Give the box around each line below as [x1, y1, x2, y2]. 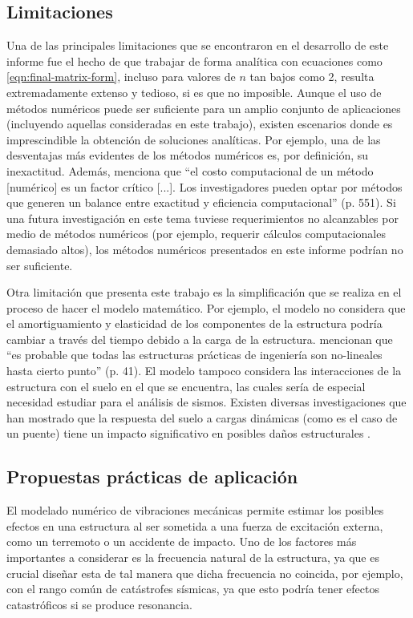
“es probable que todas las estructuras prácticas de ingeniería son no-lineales [6, 346, 383, 363]
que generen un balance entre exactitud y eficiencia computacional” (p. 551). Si [6, 194, 396, 211]
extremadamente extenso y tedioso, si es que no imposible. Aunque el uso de [6, 83, 382, 100]
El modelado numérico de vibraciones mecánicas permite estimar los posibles [6, 502, 384, 519]
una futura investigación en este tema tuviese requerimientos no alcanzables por [6, 209, 399, 226]
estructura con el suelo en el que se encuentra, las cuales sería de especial [6, 378, 366, 394]
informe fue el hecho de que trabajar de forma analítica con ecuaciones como [6, 52, 383, 69]
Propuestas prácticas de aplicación [6, 464, 298, 489]
